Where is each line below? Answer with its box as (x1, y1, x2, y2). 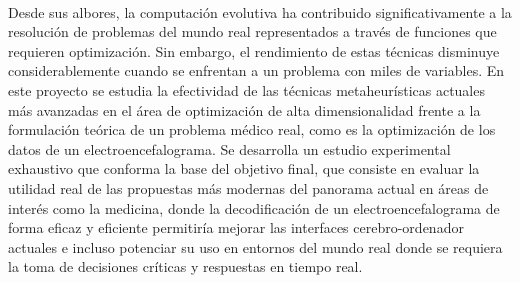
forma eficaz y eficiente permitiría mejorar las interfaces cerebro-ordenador (8, 217, 464, 238)
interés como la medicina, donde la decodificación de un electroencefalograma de (8, 197, 500, 218)
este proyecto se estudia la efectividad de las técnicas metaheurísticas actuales (8, 79, 485, 100)
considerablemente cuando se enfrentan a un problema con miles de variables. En (8, 60, 505, 81)
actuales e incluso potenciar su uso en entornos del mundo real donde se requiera (8, 236, 503, 257)
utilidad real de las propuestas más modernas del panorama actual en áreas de (8, 177, 489, 198)
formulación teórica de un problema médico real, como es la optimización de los (8, 119, 496, 140)
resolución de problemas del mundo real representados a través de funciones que (8, 21, 497, 42)
